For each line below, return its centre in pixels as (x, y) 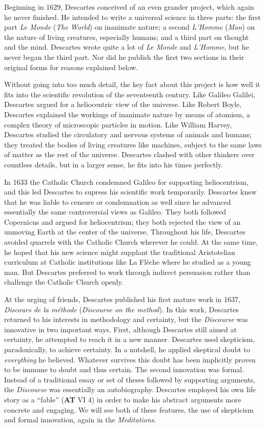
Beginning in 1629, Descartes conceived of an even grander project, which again (129, 7)
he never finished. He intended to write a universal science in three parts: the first (132, 17)
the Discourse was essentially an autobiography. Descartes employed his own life (130, 389)
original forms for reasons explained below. (71, 67)
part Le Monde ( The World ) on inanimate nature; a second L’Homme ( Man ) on (130, 27)
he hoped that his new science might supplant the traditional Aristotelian (120, 252)
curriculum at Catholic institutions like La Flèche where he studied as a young (128, 262)
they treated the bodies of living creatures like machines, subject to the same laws (133, 144)
